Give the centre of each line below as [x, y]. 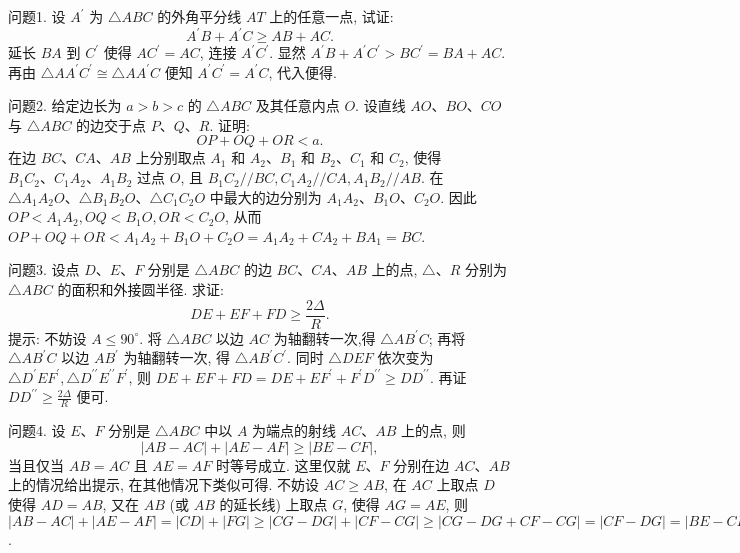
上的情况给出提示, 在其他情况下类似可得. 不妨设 [164, 484]
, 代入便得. [302, 71]
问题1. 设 [37, 16]
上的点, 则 [433, 430]
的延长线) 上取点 [273, 504]
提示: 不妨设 [47, 337]
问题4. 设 [37, 430]
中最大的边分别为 [265, 196]
